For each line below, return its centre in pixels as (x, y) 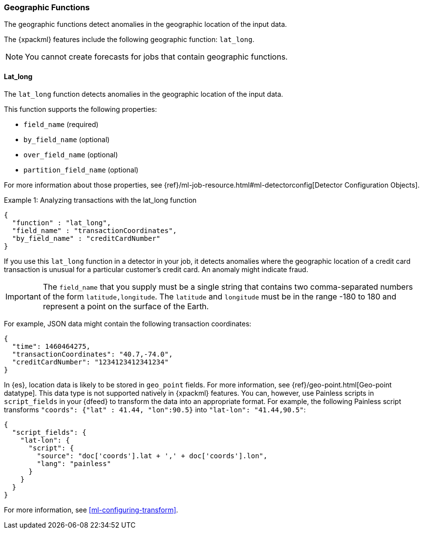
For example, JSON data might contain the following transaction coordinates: (128, 323)
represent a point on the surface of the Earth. (126, 306)
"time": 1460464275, (51, 346)
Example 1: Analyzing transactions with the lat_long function (100, 200)
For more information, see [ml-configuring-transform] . (91, 510)
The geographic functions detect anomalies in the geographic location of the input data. (146, 24)
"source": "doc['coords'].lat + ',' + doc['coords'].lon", (152, 456)
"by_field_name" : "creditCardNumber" (86, 238)
